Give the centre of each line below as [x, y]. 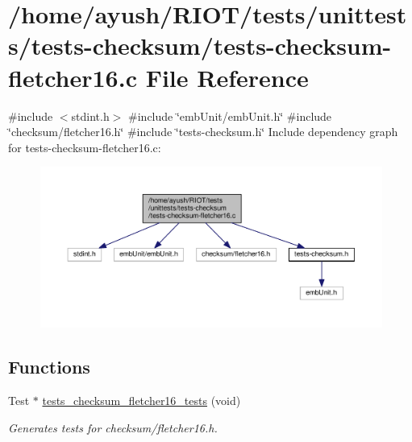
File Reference [227, 77]
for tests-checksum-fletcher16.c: [85, 147]
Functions [49, 367]
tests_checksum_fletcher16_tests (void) [141, 401]
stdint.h [90, 116]
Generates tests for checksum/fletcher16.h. [113, 427]
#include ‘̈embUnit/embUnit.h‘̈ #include [230, 116]
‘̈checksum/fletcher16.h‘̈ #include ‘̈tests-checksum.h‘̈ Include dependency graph [203, 132]
